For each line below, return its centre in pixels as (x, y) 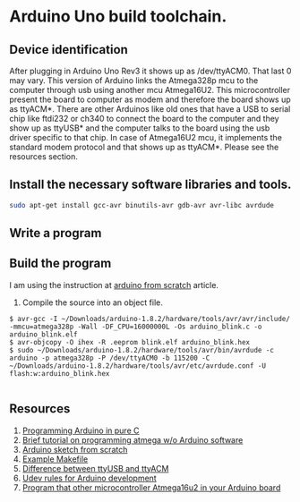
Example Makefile (55, 459)
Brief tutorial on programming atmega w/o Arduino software (133, 439)
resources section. (44, 157)
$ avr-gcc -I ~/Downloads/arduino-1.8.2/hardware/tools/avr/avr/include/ (150, 319)
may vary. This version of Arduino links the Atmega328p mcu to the (134, 81)
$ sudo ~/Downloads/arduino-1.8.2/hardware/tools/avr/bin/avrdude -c (142, 350)
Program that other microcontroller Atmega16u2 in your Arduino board (151, 487)
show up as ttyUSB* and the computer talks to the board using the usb (140, 128)
